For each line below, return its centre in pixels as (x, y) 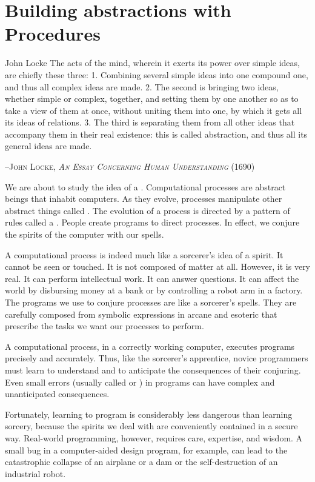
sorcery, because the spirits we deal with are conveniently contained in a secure (151, 426)
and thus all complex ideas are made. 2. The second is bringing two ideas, (142, 86)
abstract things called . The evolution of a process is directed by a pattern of (148, 210)
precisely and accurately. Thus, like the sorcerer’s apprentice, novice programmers (157, 358)
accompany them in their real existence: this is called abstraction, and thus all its (156, 134)
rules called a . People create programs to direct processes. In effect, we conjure (152, 222)
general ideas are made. (48, 146)
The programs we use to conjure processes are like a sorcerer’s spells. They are (151, 302)
